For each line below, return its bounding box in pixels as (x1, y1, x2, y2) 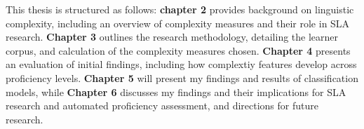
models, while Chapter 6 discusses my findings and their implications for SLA (6, 84, 346, 99)
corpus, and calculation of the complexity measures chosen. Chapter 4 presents (6, 43, 351, 57)
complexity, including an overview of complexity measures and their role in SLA (6, 15, 350, 30)
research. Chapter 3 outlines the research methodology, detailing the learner (6, 29, 339, 44)
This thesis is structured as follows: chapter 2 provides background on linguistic (6, 2, 354, 16)
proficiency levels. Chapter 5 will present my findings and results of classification (6, 70, 358, 85)
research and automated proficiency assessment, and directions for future (6, 98, 318, 113)
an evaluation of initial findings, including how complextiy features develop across (6, 57, 357, 72)
